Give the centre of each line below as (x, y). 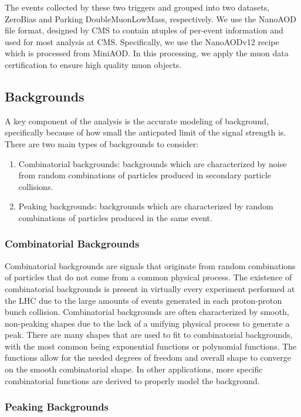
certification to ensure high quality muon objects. (93, 64)
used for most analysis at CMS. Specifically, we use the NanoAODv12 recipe (142, 41)
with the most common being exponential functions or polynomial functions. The (151, 346)
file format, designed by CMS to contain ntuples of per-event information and (144, 30)
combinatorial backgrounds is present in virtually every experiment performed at (150, 288)
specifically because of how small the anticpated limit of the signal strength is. (146, 132)
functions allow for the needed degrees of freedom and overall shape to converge (148, 357)
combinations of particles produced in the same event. (115, 217)
